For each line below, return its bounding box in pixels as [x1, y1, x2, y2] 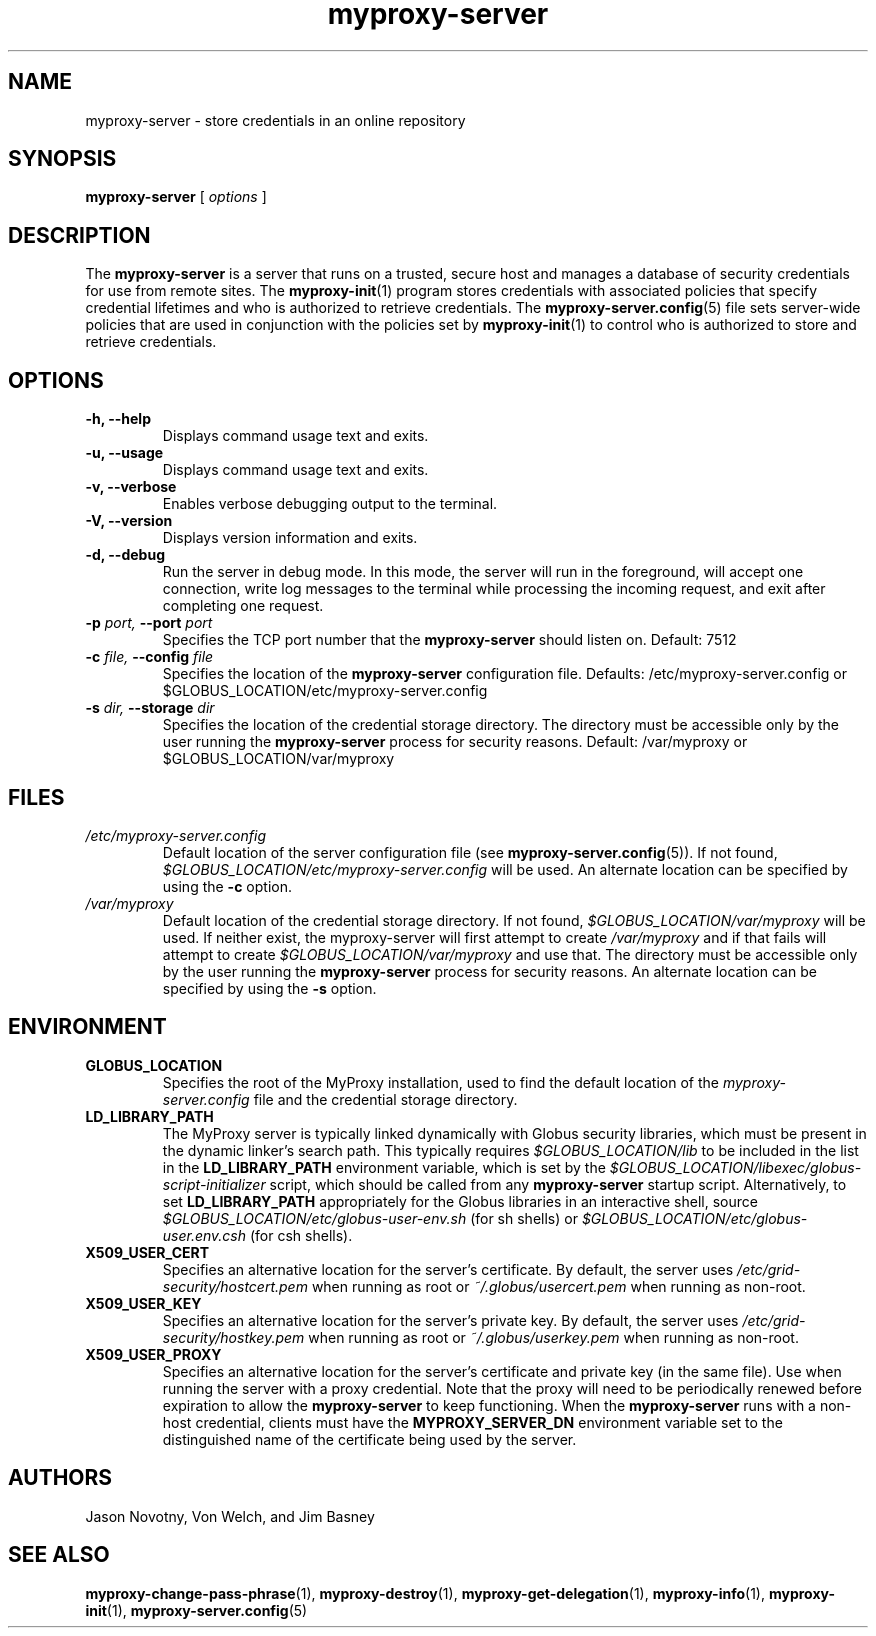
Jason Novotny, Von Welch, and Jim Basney [85, 1507, 375, 1525]
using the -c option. [162, 877, 292, 895]
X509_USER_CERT [85, 1243, 210, 1261]
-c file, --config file [85, 648, 214, 666]
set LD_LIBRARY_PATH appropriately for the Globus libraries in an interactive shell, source [162, 1192, 758, 1210]
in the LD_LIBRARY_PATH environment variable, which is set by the [162, 1158, 606, 1176]
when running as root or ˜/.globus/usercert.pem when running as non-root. [311, 1277, 806, 1295]
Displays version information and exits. [162, 529, 418, 547]
